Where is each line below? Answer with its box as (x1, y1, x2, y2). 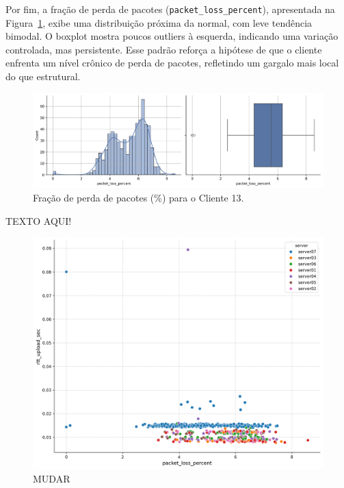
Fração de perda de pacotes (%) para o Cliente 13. (33, 191, 244, 205)
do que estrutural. (5, 69, 81, 84)
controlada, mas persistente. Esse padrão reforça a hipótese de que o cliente (5, 42, 322, 56)
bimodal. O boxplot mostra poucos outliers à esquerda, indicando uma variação (5, 29, 339, 43)
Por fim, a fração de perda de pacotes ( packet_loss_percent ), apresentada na (5, 2, 335, 16)
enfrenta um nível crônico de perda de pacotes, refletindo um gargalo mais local (5, 56, 339, 70)
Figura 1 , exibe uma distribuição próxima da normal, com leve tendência (5, 15, 313, 29)
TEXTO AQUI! (5, 213, 72, 228)
